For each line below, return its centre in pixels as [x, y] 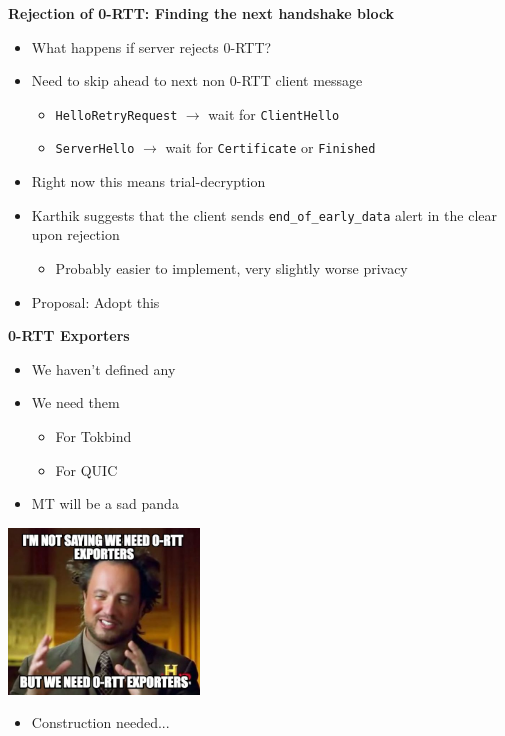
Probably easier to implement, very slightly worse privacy [231, 267]
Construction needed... [100, 722]
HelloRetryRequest [116, 115]
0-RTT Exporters [69, 335]
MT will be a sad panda [105, 503]
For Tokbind [93, 435]
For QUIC [86, 469]
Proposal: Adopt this [95, 301]
